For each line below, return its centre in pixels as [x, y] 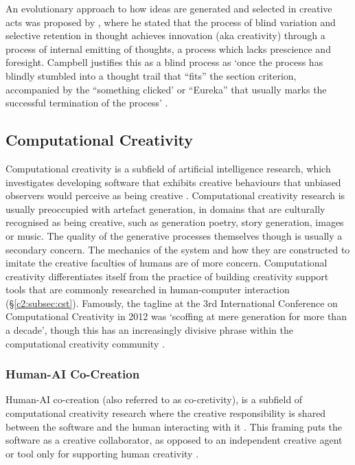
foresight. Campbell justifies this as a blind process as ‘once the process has [164, 62]
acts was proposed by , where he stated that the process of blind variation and [171, 22]
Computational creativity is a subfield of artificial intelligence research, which [168, 168]
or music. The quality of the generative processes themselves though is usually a [174, 235]
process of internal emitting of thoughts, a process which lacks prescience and [168, 48]
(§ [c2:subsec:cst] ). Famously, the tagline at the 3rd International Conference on [172, 303]
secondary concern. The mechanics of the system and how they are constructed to [178, 249]
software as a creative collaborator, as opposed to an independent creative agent [174, 440]
